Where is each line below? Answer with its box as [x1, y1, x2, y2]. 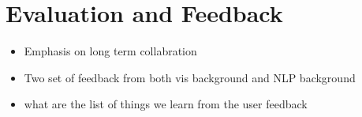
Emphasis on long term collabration [24, 43, 197, 59]
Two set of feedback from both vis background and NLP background [24, 69, 356, 85]
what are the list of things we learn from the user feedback [24, 96, 308, 112]
